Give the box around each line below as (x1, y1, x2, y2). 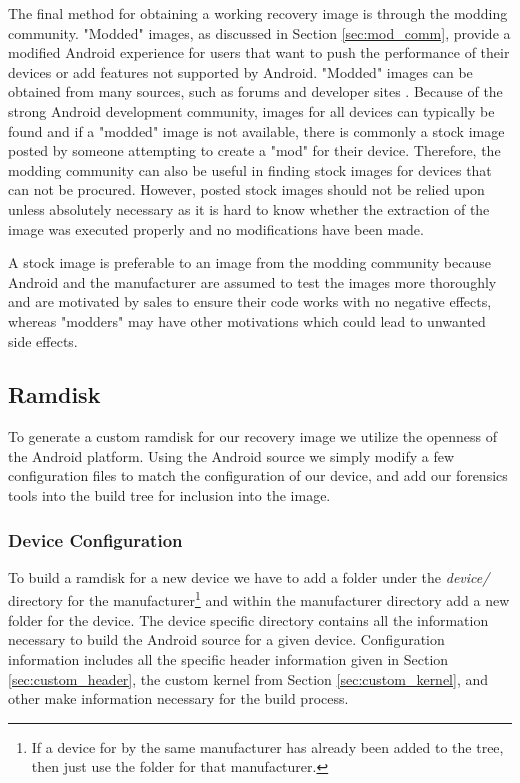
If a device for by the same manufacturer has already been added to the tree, (31, 736, 504, 757)
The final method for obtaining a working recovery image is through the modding (8, 3, 508, 23)
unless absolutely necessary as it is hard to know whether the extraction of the (8, 198, 490, 219)
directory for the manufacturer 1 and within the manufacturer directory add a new (8, 587, 510, 611)
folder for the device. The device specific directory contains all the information (8, 609, 489, 630)
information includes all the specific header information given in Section (8, 648, 449, 669)
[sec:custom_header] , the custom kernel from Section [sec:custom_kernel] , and (8, 668, 489, 689)
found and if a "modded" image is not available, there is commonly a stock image (8, 120, 505, 141)
